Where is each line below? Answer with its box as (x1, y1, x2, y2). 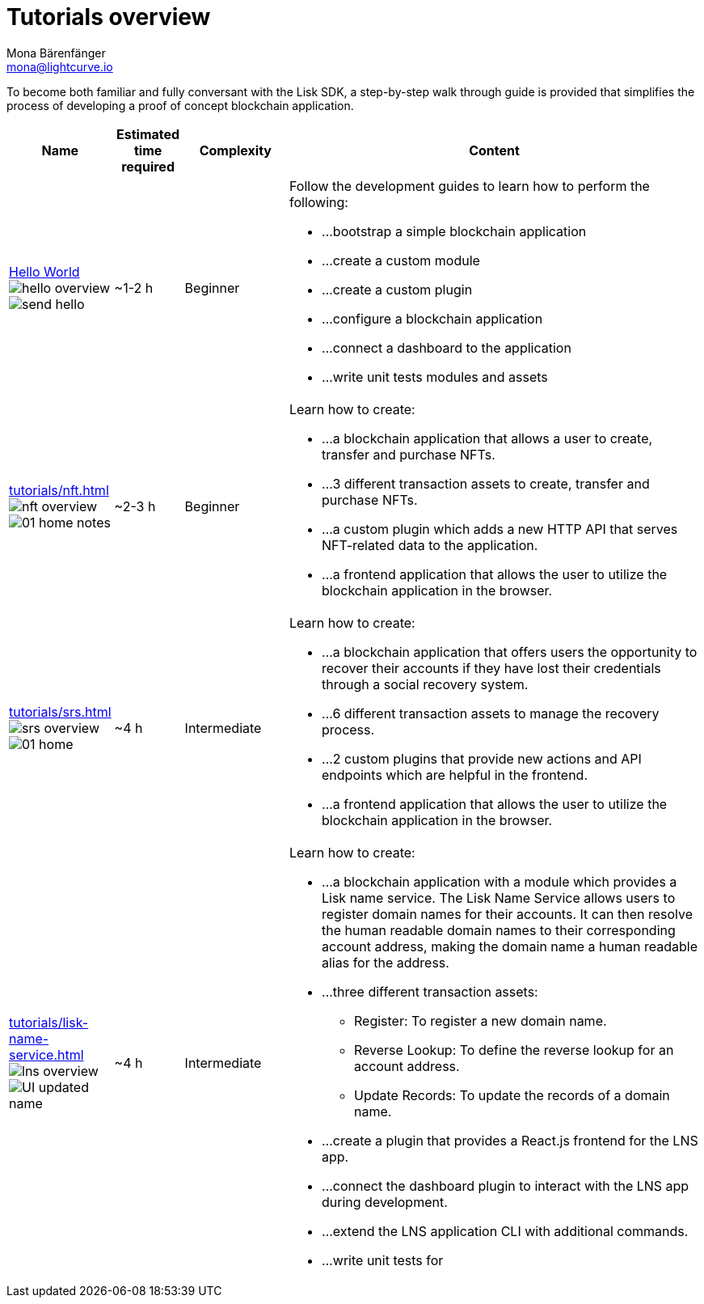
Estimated (116, 125, 180, 142)
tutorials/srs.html (9, 703, 112, 720)
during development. (322, 1193, 448, 1210)
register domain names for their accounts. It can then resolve (322, 905, 693, 922)
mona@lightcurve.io (6, 59, 113, 74)
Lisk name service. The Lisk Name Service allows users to (322, 889, 676, 906)
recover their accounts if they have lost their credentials (322, 659, 661, 676)
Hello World (9, 263, 80, 280)
